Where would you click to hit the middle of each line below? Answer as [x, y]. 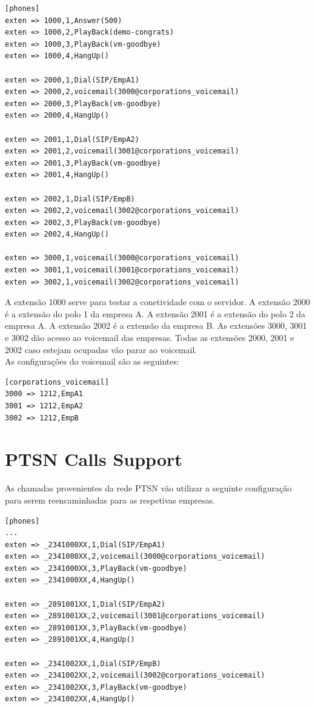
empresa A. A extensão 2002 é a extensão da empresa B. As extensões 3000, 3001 [156, 325]
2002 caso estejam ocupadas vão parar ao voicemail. [101, 349]
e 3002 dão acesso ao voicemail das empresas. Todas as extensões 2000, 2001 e [150, 338]
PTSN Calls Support [94, 459]
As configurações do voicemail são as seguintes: [92, 361]
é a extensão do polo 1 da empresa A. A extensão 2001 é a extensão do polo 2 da [155, 313]
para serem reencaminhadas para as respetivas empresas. [110, 500]
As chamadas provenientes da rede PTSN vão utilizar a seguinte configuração [148, 488]
